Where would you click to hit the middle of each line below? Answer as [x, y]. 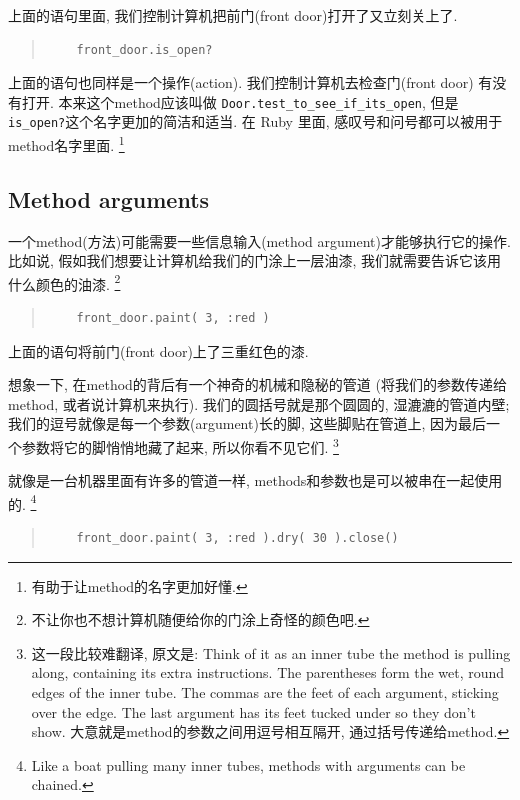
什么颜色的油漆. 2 [64, 282]
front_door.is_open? [144, 49]
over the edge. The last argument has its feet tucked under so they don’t [253, 711]
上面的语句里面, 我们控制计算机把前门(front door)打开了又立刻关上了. [233, 15]
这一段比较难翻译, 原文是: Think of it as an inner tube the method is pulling [271, 652]
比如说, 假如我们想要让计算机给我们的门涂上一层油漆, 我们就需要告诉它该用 [255, 260]
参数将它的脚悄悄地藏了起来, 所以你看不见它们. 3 [180, 445]
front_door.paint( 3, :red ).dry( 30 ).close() [237, 538]
